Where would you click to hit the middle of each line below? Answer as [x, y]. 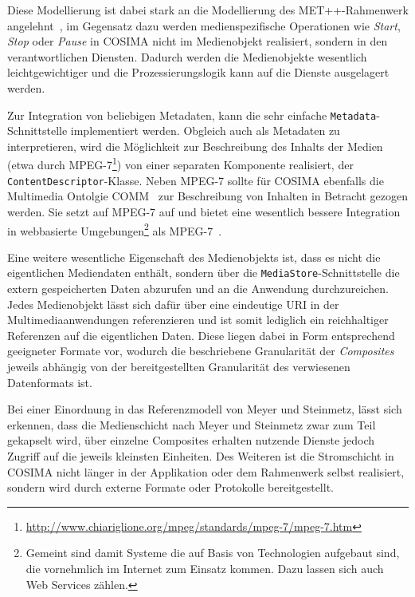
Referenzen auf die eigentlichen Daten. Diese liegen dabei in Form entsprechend [201, 335]
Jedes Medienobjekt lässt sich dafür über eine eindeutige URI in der [173, 304]
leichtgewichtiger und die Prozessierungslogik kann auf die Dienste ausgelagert [198, 72]
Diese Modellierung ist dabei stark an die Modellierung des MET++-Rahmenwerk [208, 10]
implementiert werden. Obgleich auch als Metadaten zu [205, 130]
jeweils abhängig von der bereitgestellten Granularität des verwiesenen [179, 366]
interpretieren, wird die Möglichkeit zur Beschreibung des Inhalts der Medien [195, 146]
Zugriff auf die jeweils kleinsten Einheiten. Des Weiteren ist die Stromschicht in [201, 455]
